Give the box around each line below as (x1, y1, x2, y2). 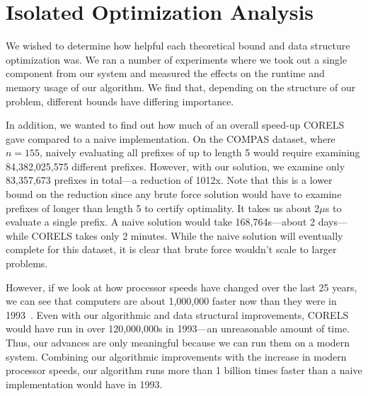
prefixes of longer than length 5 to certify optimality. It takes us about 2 (6, 200, 320, 215)
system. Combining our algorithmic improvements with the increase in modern (6, 349, 347, 363)
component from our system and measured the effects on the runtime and (6, 66, 325, 81)
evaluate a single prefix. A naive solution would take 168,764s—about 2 (6, 214, 315, 229)
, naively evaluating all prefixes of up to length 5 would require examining (40, 145, 360, 160)
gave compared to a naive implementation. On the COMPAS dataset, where (6, 131, 335, 146)
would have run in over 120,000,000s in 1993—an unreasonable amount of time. (6, 321, 350, 336)
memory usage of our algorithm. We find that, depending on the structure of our (6, 79, 356, 94)
